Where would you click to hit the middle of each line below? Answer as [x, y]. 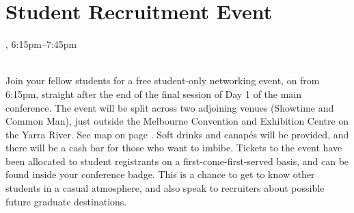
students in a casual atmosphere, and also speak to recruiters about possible [165, 188]
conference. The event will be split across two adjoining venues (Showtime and [170, 107]
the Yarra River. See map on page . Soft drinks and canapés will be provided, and [177, 134]
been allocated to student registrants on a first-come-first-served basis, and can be [177, 161]
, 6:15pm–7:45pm [41, 44]
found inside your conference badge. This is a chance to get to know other [160, 174]
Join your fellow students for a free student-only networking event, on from [163, 80]
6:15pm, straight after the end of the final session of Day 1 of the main [154, 93]
